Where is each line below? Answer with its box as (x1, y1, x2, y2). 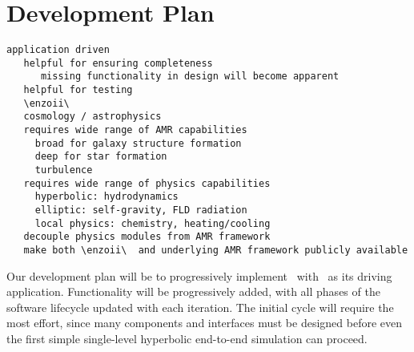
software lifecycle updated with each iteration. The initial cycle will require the (6, 298, 394, 315)
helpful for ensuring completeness (23, 57, 213, 69)
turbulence (34, 164, 93, 176)
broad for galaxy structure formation (34, 137, 242, 149)
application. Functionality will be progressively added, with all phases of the (6, 283, 380, 300)
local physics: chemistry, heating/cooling (34, 217, 271, 229)
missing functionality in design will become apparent (40, 71, 340, 83)
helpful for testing (23, 84, 133, 96)
